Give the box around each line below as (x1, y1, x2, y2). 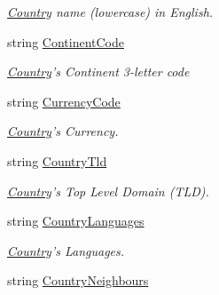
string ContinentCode (7, 32, 124, 51)
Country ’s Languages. (7, 241, 125, 259)
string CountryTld (7, 151, 107, 170)
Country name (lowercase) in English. (7, 3, 214, 20)
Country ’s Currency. (7, 122, 119, 140)
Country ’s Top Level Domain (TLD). (7, 181, 209, 200)
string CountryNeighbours (7, 271, 149, 290)
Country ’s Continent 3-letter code (7, 62, 190, 81)
